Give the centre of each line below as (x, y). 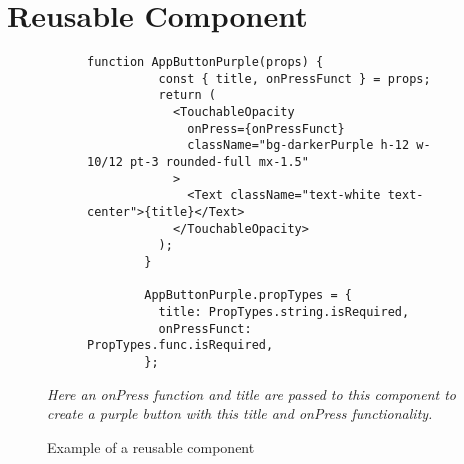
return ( (187, 95)
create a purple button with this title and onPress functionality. (240, 413)
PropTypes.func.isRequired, (180, 345)
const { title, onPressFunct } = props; (294, 78)
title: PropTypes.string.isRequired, (284, 311)
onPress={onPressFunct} (266, 128)
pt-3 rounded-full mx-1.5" (219, 162)
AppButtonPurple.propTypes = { (248, 295)
